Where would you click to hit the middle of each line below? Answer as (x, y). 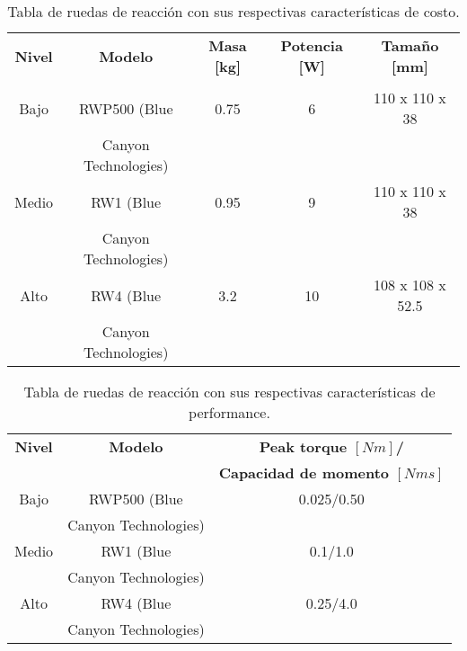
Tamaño (410, 45)
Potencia (312, 45)
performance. (229, 412)
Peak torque (303, 446)
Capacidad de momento (304, 473)
